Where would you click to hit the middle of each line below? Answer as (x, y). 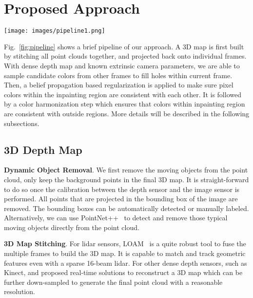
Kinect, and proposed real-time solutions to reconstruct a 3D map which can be (123, 272)
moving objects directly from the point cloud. (72, 227)
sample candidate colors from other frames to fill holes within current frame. (118, 75)
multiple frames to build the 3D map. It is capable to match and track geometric (125, 253)
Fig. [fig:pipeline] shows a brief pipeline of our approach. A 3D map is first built (124, 46)
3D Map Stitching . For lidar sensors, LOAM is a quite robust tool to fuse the (125, 244)
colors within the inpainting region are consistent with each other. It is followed (123, 94)
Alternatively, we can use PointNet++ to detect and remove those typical (116, 218)
